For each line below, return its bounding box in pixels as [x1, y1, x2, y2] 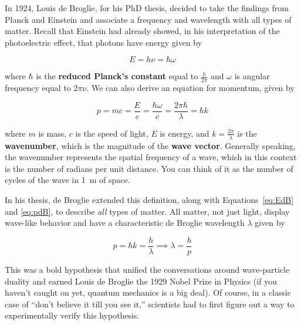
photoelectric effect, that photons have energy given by [5, 36, 202, 48]
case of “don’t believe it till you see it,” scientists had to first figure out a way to [5, 297, 295, 310]
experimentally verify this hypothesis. [5, 309, 140, 321]
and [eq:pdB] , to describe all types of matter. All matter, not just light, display [5, 205, 290, 217]
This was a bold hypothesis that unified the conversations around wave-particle [5, 263, 290, 275]
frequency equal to [5, 82, 71, 94]
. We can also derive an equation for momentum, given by [86, 82, 295, 94]
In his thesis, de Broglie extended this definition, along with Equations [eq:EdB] [5, 194, 294, 206]
